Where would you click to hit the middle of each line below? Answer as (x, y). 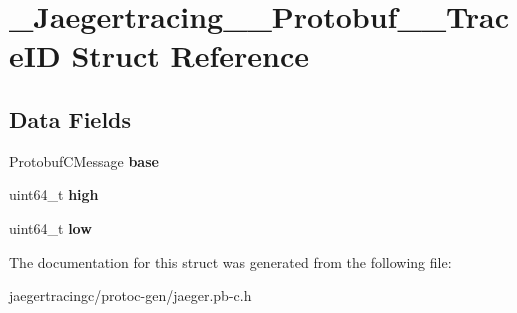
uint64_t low (50, 227)
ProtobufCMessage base (84, 160)
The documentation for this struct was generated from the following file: (230, 261)
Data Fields (70, 118)
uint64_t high (54, 194)
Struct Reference (190, 55)
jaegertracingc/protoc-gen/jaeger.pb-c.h (130, 295)
